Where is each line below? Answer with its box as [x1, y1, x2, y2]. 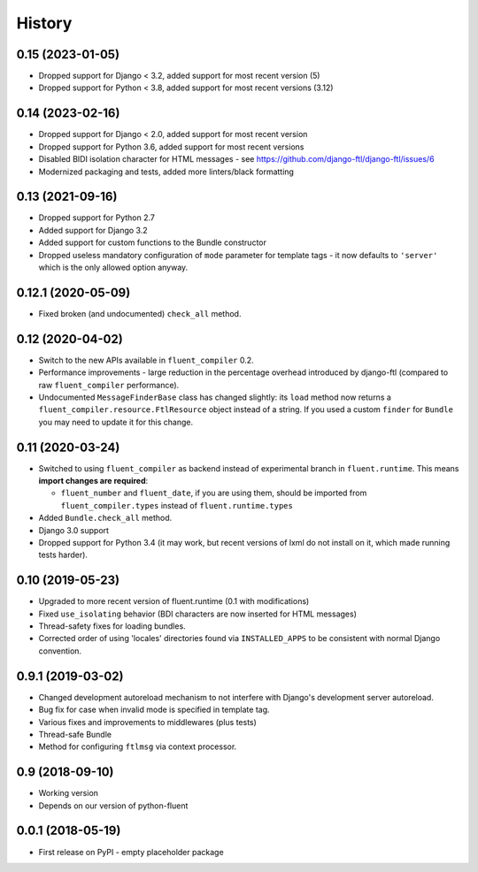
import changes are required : [38, 476, 149, 486]
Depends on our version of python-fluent [38, 800, 189, 811]
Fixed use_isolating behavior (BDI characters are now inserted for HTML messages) [38, 608, 358, 619]
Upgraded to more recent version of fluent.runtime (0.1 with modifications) [38, 596, 310, 607]
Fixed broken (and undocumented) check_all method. [38, 308, 242, 318]
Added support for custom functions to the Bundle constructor [38, 237, 267, 248]
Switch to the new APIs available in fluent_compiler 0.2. [38, 355, 254, 365]
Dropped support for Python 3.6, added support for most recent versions [38, 142, 305, 152]
